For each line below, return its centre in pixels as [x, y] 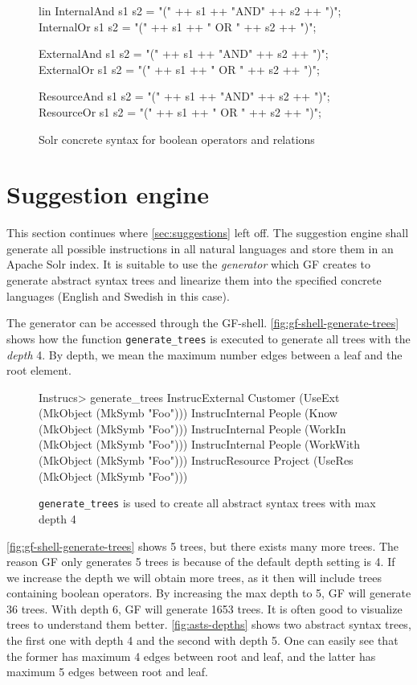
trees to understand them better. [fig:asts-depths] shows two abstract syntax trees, [209, 624]
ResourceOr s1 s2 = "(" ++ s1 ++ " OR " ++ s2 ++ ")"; [180, 111]
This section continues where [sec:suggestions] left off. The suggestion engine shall [208, 233]
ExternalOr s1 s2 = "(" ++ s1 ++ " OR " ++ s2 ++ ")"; [179, 69]
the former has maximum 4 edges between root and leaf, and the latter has [191, 656]
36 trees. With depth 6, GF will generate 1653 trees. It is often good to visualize [204, 608]
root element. [39, 370]
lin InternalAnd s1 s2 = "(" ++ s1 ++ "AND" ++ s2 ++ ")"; [190, 10]
